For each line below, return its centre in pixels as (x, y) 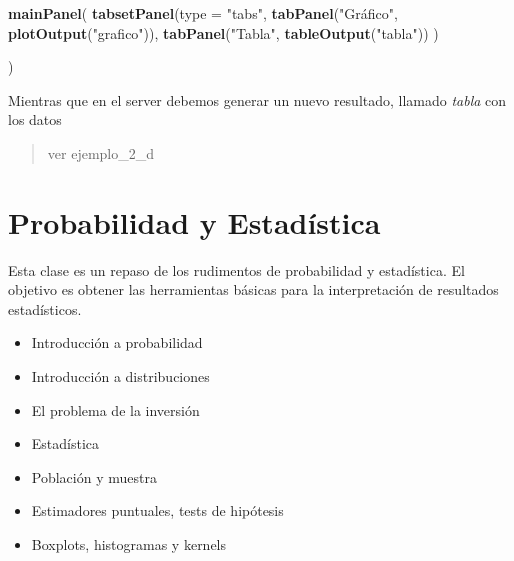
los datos (35, 119)
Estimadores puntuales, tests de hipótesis (157, 510)
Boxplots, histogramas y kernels (129, 544)
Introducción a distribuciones (120, 376)
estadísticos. (45, 308)
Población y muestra (94, 476)
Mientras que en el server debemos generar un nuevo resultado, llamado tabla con (257, 99)
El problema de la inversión (115, 409)
